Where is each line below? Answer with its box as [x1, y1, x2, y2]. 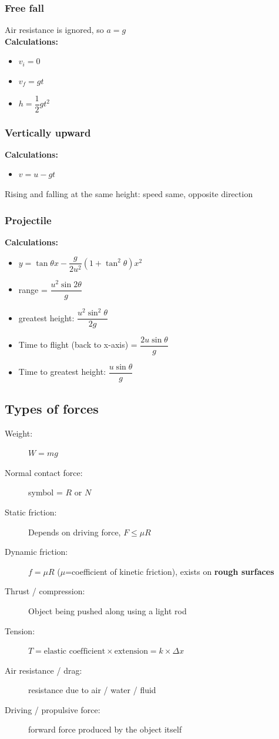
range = [18, 283, 48, 295]
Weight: [5, 427, 33, 439]
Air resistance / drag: [5, 664, 82, 676]
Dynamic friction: [5, 545, 68, 558]
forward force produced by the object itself [28, 723, 182, 735]
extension [114, 647, 148, 656]
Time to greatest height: [18, 365, 106, 378]
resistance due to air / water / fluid [28, 684, 156, 696]
